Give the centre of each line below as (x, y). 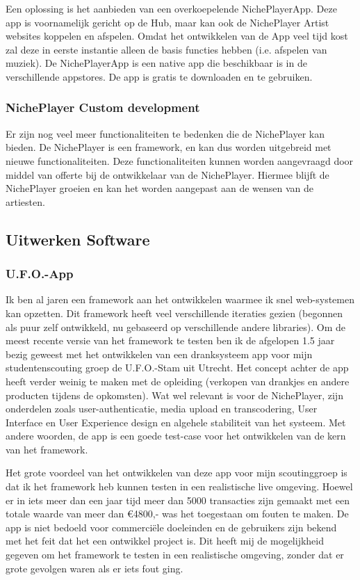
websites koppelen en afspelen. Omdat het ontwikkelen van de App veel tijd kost (177, 36)
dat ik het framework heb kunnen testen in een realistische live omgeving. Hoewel (179, 486)
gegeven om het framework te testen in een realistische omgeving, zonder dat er (175, 555)
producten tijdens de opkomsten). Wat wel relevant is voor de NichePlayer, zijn (174, 395)
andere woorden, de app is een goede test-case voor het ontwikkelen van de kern (176, 436)
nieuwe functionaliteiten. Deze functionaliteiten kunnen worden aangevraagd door (180, 160)
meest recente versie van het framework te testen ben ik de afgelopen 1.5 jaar (170, 340)
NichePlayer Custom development (103, 107)
